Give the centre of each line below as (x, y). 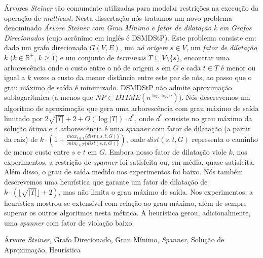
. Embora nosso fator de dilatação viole (165, 152)
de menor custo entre (37, 152)
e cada (191, 67)
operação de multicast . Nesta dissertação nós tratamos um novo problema (118, 17)
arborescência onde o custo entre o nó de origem (79, 67)
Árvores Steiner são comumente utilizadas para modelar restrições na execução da (131, 8)
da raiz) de (21, 139)
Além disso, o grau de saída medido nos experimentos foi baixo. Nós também (124, 172)
